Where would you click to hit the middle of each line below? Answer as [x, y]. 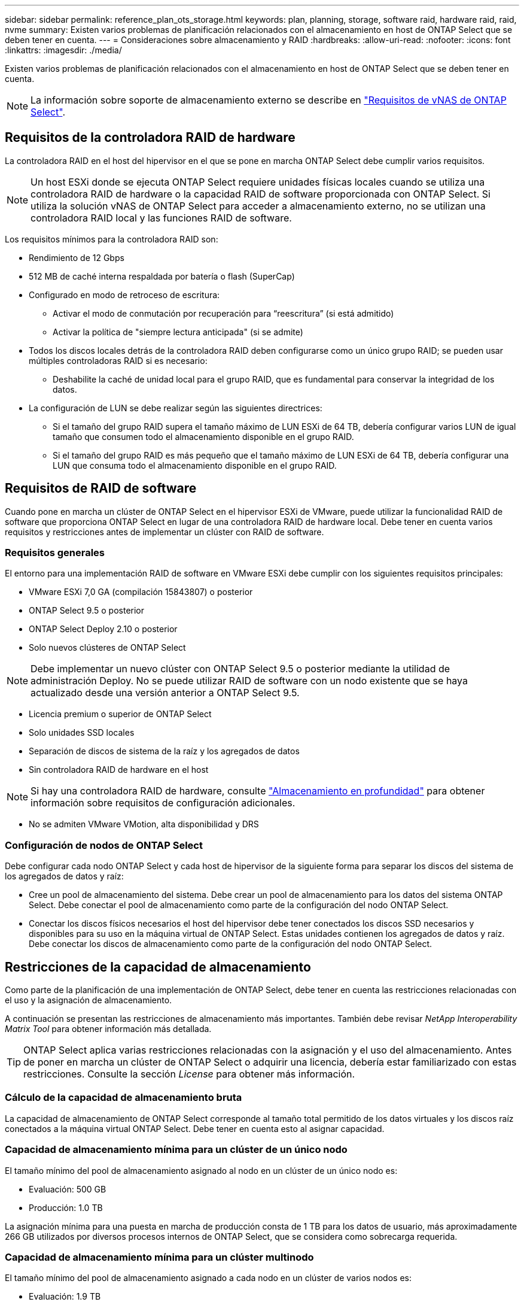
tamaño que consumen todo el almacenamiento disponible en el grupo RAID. [203, 436]
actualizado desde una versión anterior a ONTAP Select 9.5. [165, 693]
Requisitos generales [55, 553]
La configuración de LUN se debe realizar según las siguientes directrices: [176, 408]
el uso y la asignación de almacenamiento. [89, 1000]
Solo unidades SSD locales [82, 733]
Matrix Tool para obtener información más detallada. [108, 1029]
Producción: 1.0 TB [66, 1207]
